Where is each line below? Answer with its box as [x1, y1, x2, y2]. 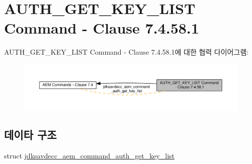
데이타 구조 [4, 127, 57, 142]
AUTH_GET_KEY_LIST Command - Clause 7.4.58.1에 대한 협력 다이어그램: [4, 47, 249, 57]
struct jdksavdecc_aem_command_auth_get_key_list [4, 150, 175, 161]
